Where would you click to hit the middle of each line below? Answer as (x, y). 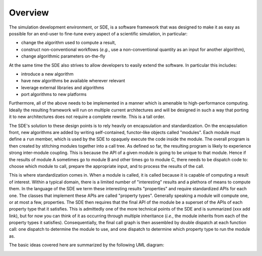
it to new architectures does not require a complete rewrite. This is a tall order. (87, 117)
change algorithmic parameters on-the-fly (63, 56)
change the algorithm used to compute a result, (69, 43)
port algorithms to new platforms (54, 94)
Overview (29, 13)
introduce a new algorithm (47, 74)
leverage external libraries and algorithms (63, 88)
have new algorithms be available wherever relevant (73, 81)
